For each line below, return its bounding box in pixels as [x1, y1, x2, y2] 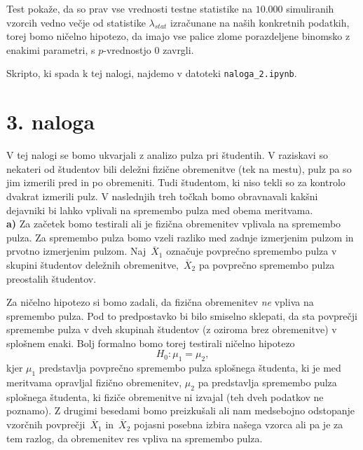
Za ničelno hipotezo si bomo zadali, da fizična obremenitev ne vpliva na [6, 295, 314, 309]
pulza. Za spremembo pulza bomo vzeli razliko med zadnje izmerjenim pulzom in [6, 230, 354, 244]
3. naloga [6, 107, 95, 136]
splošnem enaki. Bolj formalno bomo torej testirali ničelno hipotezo [6, 335, 295, 350]
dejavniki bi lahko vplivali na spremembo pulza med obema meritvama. [6, 202, 313, 217]
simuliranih [286, 1, 334, 15]
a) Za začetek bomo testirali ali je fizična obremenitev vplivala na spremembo [6, 216, 341, 231]
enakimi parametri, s [6, 42, 95, 57]
